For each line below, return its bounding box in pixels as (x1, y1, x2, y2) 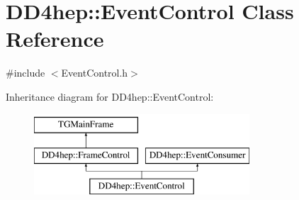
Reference (6, 24, 104, 53)
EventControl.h (61, 65, 128, 80)
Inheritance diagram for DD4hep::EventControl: (6, 89, 214, 104)
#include (6, 65, 45, 80)
